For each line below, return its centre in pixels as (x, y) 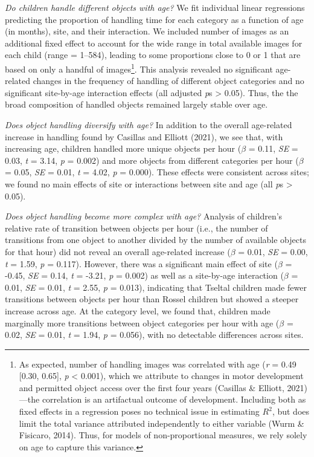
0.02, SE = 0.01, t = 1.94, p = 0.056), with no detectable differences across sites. (154, 335)
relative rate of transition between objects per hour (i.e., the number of (136, 228)
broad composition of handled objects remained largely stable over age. (136, 104)
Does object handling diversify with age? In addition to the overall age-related (149, 125)
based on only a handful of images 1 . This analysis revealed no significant (139, 68)
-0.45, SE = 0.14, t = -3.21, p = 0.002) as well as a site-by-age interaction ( (144, 275)
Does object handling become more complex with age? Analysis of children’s (144, 216)
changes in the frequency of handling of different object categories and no (168, 81)
